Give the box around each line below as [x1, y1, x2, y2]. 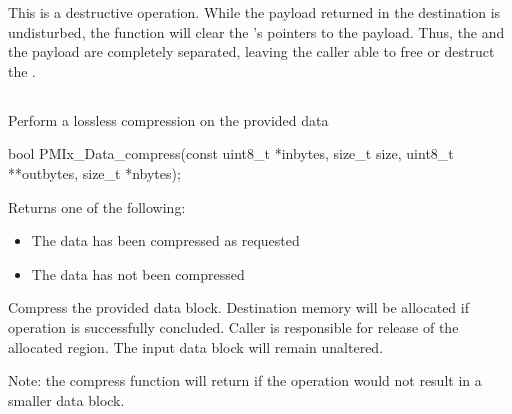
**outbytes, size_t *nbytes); [8, 162, 181, 183]
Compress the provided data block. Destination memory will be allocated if [8, 297, 469, 318]
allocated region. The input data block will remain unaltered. [8, 336, 384, 357]
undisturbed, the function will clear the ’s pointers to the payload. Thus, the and [8, 21, 505, 42]
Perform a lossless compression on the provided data [8, 109, 329, 130]
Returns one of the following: [8, 196, 186, 217]
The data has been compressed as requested [31, 230, 300, 251]
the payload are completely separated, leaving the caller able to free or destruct [8, 41, 495, 62]
